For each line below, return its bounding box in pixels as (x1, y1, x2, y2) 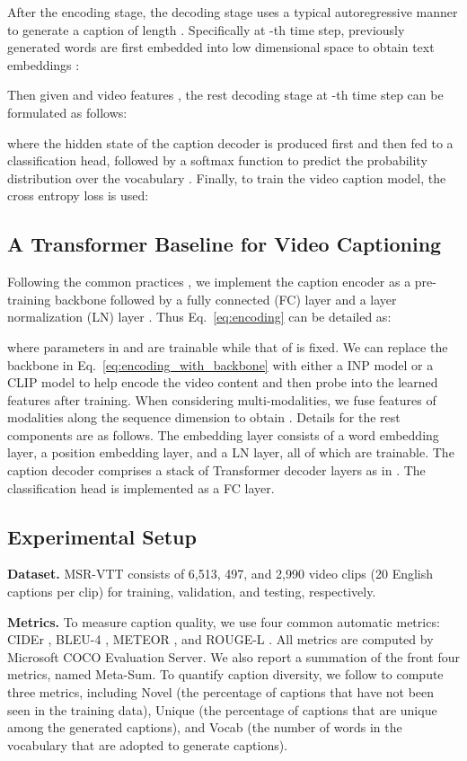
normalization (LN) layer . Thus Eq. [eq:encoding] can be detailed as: (7, 307, 392, 326)
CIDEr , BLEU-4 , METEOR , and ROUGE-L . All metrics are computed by (7, 630, 434, 649)
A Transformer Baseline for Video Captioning (7, 230, 442, 258)
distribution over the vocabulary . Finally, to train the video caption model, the (7, 168, 446, 187)
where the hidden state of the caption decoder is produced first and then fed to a (7, 133, 454, 152)
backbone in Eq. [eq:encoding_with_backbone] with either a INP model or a (7, 355, 434, 374)
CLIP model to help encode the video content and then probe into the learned (7, 373, 438, 392)
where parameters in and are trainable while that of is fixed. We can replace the (7, 337, 448, 356)
